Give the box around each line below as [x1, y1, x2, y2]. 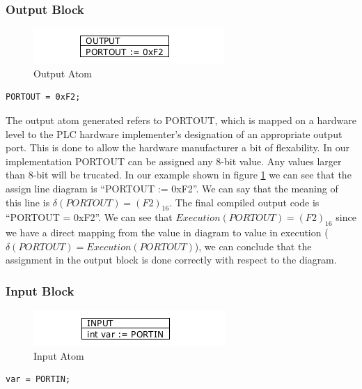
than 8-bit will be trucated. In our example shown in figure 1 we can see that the [6, 167, 352, 182]
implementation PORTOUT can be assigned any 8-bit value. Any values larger [6, 153, 342, 168]
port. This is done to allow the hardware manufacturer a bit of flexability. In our [6, 140, 349, 155]
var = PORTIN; [6, 374, 71, 385]
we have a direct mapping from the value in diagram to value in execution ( [6, 225, 329, 240]
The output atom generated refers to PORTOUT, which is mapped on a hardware [6, 113, 356, 127]
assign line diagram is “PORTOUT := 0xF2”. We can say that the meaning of [6, 181, 338, 195]
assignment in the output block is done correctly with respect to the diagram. [6, 252, 337, 267]
